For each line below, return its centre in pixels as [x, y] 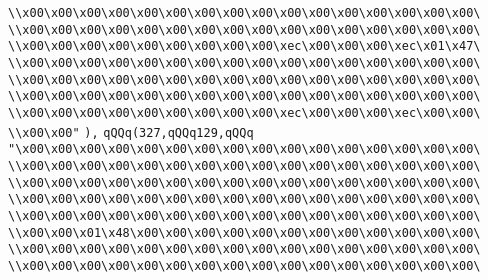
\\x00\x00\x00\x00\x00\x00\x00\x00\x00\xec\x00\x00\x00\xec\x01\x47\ [244, 46]
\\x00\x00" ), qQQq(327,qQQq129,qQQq [131, 132]
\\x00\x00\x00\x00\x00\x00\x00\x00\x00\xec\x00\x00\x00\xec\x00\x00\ [244, 112]
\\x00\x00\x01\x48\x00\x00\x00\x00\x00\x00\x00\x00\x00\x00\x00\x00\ [244, 232]
